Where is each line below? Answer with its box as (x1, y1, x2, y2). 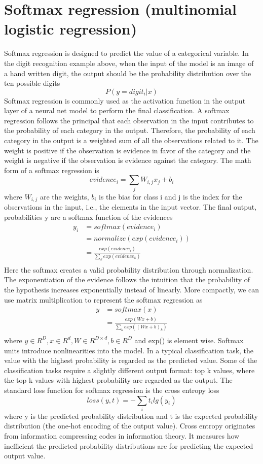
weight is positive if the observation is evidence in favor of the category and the (4, 145, 251, 155)
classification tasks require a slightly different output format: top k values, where (4, 364, 255, 375)
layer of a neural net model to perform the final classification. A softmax (4, 105, 230, 116)
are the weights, (40, 191, 89, 202)
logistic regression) (4, 18, 137, 39)
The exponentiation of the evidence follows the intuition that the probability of (4, 274, 250, 285)
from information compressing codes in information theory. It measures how (4, 430, 240, 441)
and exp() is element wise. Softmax (134, 335, 244, 345)
